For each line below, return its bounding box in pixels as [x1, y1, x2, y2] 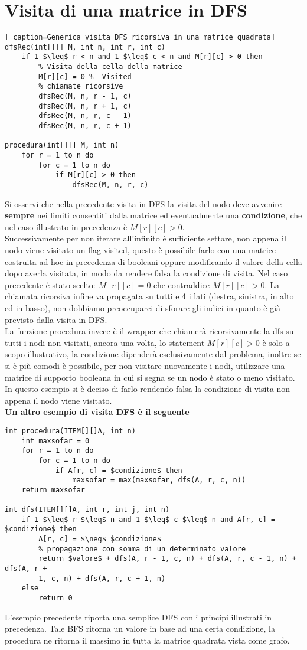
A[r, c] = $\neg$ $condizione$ [38, 535, 161, 544]
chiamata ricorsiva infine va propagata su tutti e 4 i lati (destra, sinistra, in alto [5, 290, 294, 302]
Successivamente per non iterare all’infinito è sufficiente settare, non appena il [5, 232, 286, 244]
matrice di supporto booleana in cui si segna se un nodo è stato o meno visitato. [5, 371, 295, 383]
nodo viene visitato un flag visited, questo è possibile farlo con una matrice [5, 244, 276, 256]
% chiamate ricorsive [38, 82, 123, 91]
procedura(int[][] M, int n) [5, 141, 119, 150]
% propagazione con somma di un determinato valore [38, 544, 246, 553]
